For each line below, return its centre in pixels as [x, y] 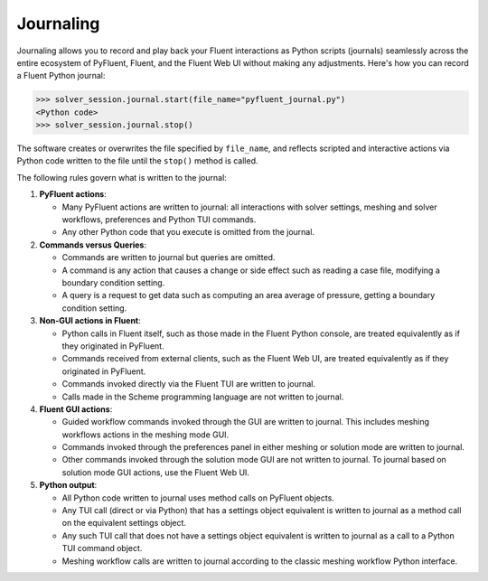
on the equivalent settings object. [124, 523]
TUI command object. [102, 548]
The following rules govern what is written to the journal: [122, 177]
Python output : [68, 485]
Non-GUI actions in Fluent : [90, 321]
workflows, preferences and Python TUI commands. [159, 220]
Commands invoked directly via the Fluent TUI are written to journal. [189, 384]
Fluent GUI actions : [76, 409]
